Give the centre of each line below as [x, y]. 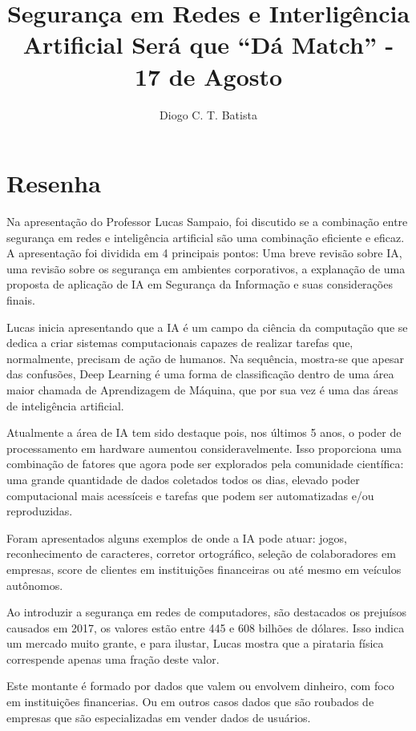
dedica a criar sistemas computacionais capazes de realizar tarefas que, [180, 343]
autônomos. [35, 585]
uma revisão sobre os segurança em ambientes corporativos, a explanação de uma [206, 268]
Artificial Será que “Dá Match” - [208, 44]
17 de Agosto [208, 76]
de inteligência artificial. [65, 405]
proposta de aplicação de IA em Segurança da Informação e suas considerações [200, 284]
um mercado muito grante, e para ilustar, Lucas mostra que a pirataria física [195, 643]
